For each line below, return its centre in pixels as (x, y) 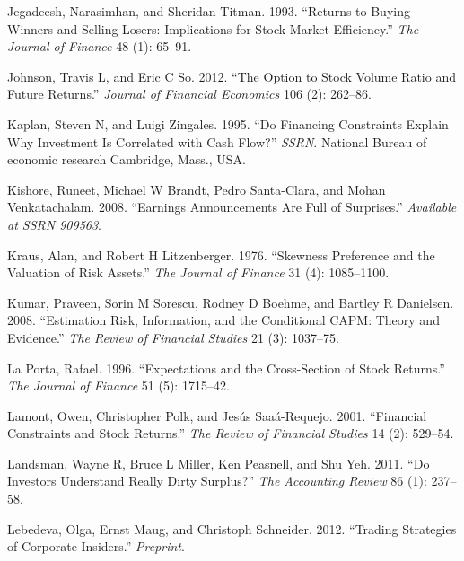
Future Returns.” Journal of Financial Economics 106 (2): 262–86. (189, 94)
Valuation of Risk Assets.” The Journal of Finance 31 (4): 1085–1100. (198, 272)
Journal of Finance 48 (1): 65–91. (100, 46)
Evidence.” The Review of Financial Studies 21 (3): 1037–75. (173, 337)
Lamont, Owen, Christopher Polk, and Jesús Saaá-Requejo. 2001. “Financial (217, 415)
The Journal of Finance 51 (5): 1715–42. (118, 386)
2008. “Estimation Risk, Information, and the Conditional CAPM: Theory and (223, 320)
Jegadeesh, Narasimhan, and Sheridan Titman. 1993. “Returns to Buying (209, 11)
